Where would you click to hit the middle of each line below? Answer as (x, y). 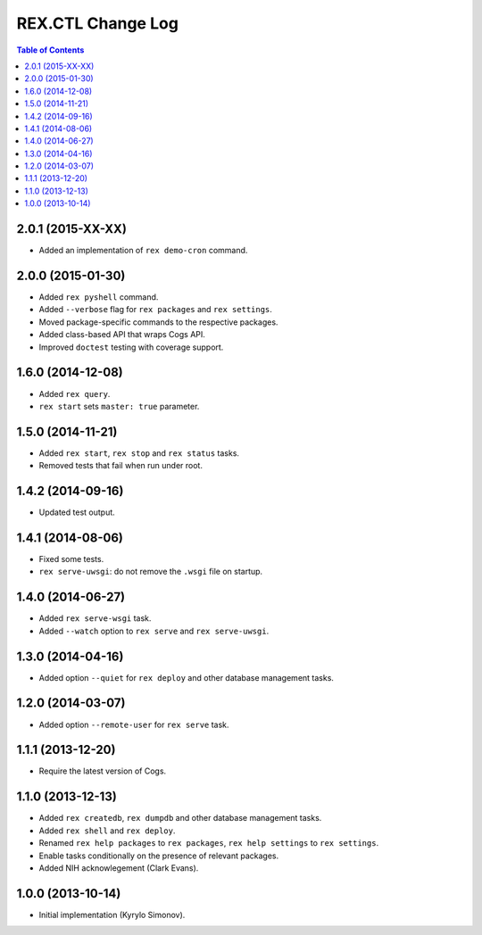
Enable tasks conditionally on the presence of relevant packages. (159, 856)
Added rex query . (75, 393)
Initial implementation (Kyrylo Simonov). (112, 914)
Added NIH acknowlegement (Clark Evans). (119, 868)
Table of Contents (50, 50)
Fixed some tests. (71, 559)
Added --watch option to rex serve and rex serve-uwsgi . (154, 631)
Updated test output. (77, 512)
